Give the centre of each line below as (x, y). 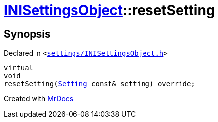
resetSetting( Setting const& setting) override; (100, 84)
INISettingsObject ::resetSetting (109, 10)
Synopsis (27, 34)
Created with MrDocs (39, 99)
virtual (19, 68)
